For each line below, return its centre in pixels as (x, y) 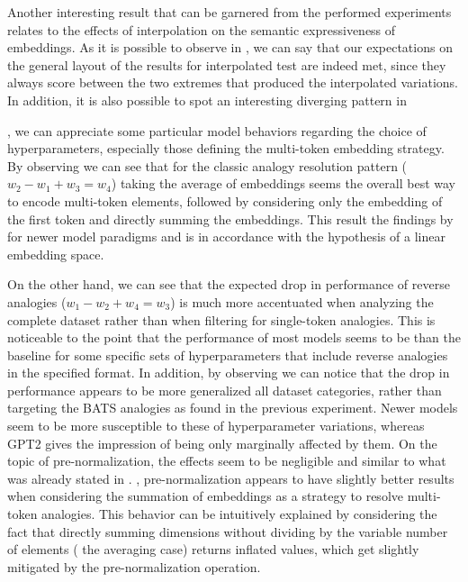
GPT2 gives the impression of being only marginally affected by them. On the (222, 443)
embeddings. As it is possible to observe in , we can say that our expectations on (230, 47)
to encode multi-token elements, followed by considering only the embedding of (225, 200)
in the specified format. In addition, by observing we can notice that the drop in (229, 373)
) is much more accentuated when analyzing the (302, 301)
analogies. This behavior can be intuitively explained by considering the (239, 514)
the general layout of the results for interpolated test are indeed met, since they (227, 64)
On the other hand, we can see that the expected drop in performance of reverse (229, 284)
